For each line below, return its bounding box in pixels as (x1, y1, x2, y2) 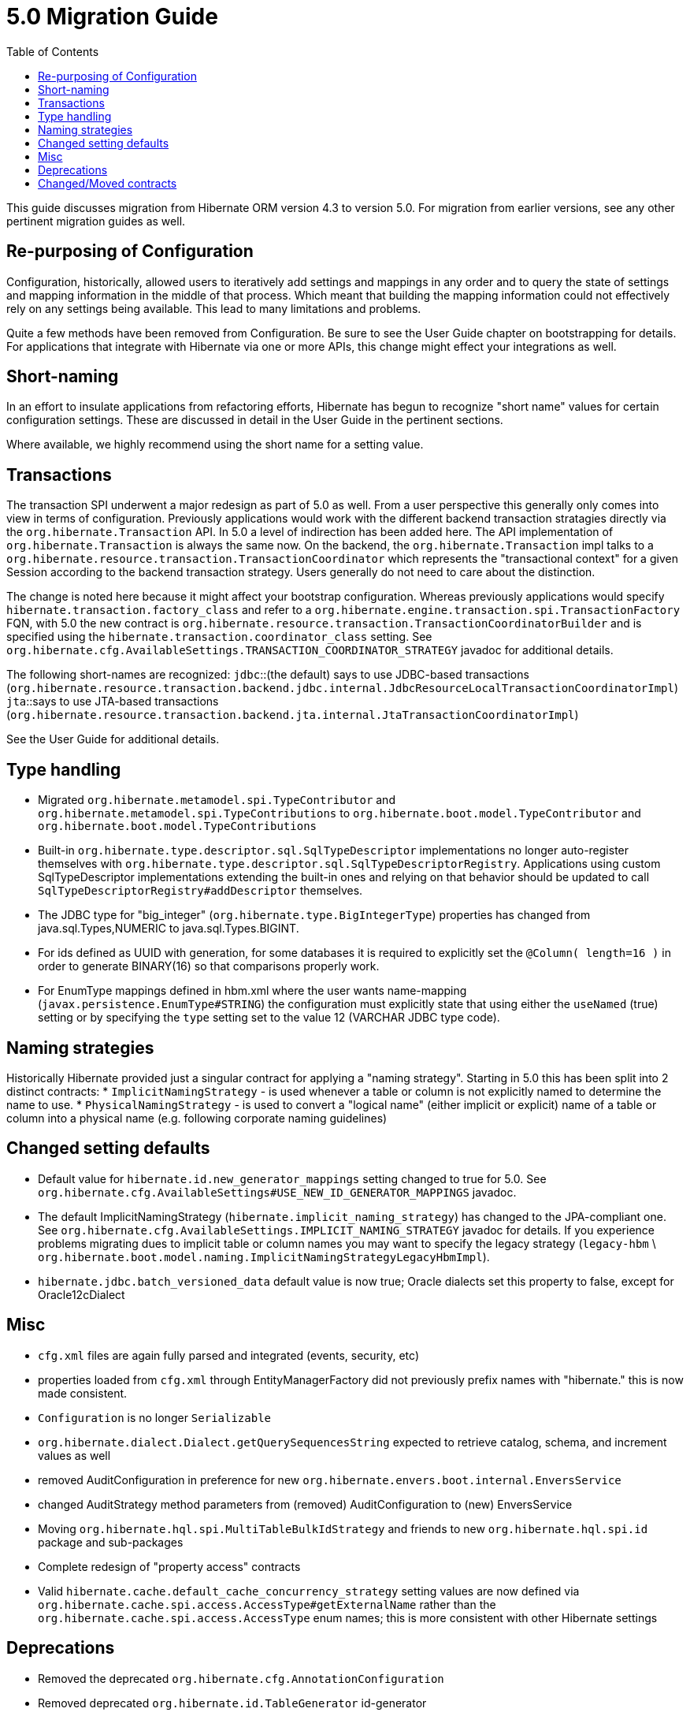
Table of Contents (6, 44, 99, 58)
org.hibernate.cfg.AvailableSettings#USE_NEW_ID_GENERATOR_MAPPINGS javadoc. (38, 1185, 517, 1199)
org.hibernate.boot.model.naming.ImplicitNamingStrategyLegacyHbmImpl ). (38, 1249, 490, 1264)
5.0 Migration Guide (6, 3, 218, 30)
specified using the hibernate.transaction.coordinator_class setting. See (6, 630, 432, 644)
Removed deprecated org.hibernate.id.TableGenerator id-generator (38, 1696, 427, 1710)
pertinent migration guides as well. (6, 214, 186, 228)
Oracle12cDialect (38, 1287, 125, 1301)
